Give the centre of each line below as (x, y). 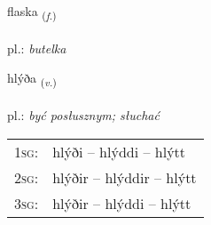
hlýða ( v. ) (32, 79)
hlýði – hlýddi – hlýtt (119, 151)
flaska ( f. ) (32, 12)
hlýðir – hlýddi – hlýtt (122, 203)
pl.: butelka (37, 48)
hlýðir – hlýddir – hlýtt (125, 177)
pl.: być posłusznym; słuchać (83, 115)
